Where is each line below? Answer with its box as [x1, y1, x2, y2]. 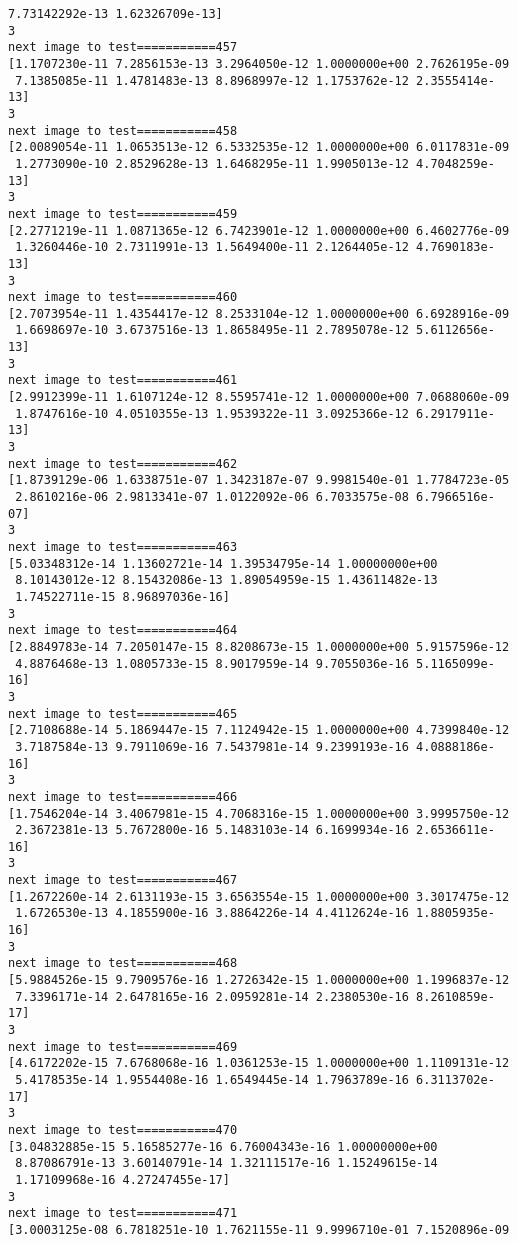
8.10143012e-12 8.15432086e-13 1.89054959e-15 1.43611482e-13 [15, 573, 438, 588]
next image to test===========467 [8, 873, 238, 888]
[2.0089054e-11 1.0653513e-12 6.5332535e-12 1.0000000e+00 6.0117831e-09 [8, 140, 510, 155]
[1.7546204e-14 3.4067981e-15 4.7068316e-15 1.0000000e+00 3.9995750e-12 [8, 806, 510, 821]
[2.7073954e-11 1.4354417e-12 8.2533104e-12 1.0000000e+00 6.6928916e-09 [8, 306, 510, 321]
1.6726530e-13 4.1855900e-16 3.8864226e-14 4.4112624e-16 [15, 906, 409, 921]
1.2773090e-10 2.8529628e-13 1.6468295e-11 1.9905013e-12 [15, 156, 409, 171]
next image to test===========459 [8, 206, 238, 221]
